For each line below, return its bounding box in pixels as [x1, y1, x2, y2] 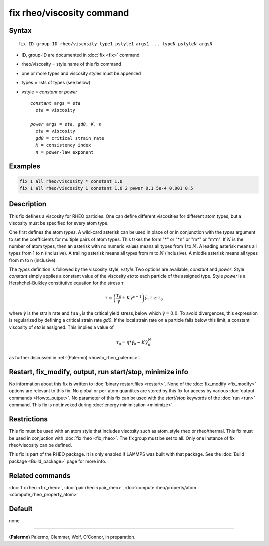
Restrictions [9, 415, 48, 424]
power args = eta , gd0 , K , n [30, 121, 102, 127]
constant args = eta [30, 100, 81, 106]
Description [9, 200, 47, 208]
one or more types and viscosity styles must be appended [21, 70, 141, 76]
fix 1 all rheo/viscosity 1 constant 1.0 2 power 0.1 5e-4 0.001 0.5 [19, 185, 193, 191]
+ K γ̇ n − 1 [122, 294, 142, 301]
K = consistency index [35, 142, 91, 148]
